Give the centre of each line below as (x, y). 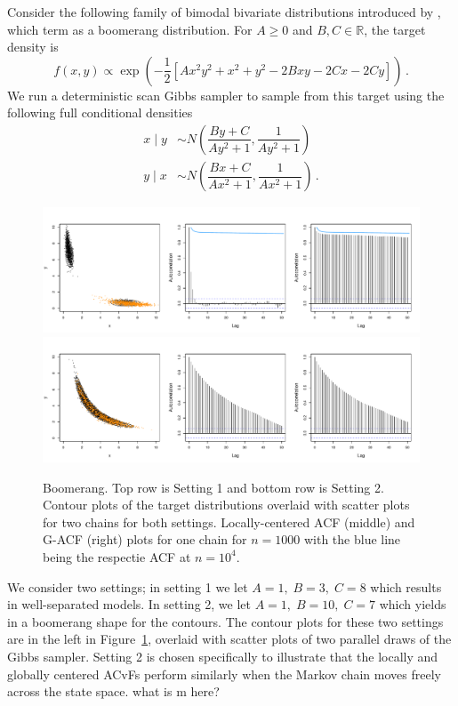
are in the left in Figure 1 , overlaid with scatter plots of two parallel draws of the (229, 639)
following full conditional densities (100, 112)
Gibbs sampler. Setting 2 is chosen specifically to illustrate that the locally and (223, 656)
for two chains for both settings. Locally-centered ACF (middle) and (229, 521)
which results (406, 586)
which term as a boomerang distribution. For (130, 29)
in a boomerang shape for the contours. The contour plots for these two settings (225, 621)
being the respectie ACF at (117, 556)
